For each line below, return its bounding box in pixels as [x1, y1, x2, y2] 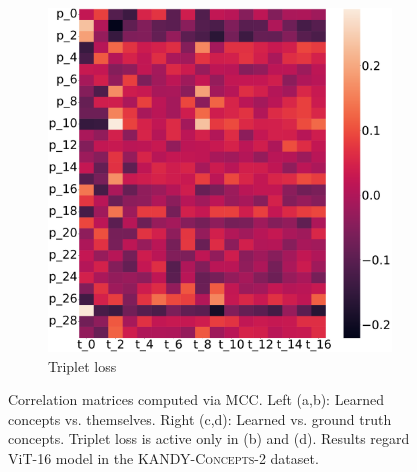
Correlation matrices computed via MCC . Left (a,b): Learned [8, 389, 384, 410]
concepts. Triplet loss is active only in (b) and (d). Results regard [8, 428, 410, 449]
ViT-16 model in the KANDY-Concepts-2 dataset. [8, 447, 319, 468]
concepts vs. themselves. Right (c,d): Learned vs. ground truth [8, 408, 392, 429]
